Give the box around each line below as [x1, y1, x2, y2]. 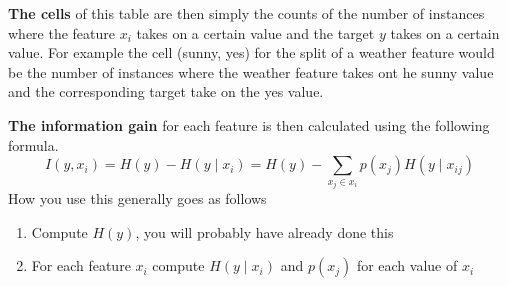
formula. [8, 134, 59, 155]
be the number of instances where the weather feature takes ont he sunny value [8, 61, 494, 82]
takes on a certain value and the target [136, 22, 375, 43]
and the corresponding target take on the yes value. [8, 81, 324, 102]
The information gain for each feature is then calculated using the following [8, 114, 490, 135]
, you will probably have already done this [135, 221, 394, 242]
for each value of [356, 255, 458, 276]
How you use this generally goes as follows [8, 188, 267, 209]
